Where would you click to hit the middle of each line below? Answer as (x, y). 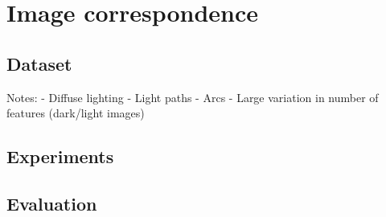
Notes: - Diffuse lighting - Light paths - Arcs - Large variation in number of (193, 97)
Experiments (60, 156)
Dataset (39, 63)
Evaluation (52, 203)
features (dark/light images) (76, 113)
